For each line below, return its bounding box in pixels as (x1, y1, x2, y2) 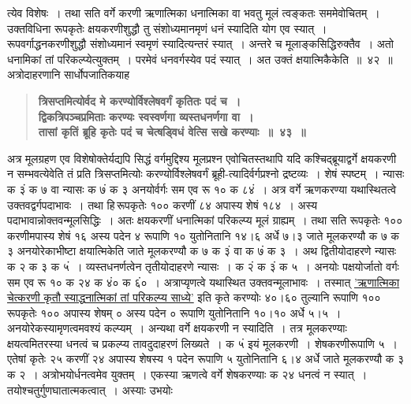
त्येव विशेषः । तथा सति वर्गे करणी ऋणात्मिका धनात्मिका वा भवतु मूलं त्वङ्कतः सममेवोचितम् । (7, 5, 380, 20)
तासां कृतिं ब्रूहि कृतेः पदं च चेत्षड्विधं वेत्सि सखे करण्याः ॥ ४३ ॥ (38, 124, 306, 140)
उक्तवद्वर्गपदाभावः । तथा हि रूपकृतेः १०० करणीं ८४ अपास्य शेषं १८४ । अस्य (7, 196, 318, 213)
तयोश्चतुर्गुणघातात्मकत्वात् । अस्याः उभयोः (7, 381, 173, 398)
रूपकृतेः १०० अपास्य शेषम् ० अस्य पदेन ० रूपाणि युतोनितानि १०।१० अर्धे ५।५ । (7, 304, 342, 321)
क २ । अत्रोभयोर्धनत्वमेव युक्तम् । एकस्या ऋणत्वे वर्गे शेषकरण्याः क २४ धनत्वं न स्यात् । (7, 366, 368, 383)
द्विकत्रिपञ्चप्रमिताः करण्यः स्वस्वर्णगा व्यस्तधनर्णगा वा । (38, 108, 254, 124)
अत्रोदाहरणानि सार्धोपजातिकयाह (7, 66, 130, 83)
